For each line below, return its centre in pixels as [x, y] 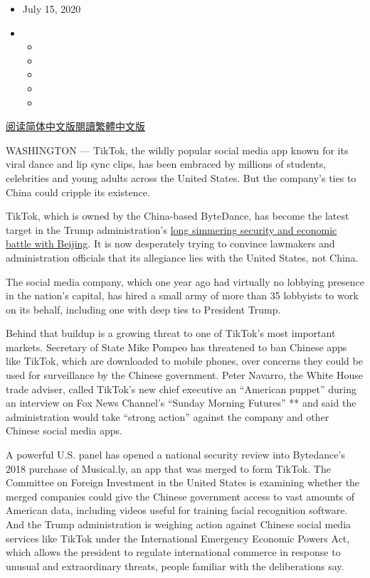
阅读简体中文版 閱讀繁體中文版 [75, 126]
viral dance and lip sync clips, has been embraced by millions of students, [166, 164]
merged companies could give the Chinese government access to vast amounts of [180, 496]
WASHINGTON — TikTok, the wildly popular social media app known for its [177, 150]
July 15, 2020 [52, 9]
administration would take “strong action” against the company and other [168, 416]
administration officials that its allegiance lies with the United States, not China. [182, 257]
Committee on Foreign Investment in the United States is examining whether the [183, 482]
